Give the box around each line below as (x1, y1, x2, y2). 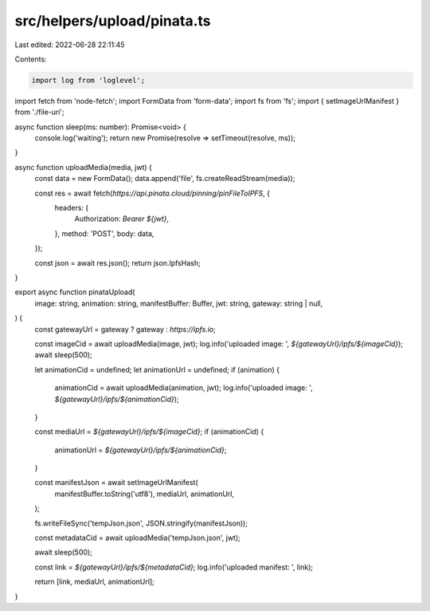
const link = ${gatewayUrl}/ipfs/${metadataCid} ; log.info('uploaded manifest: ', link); (34, 562, 314, 572)
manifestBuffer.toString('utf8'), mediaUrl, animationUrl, (54, 489, 235, 499)
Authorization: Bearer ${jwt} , (74, 214, 170, 223)
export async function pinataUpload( (14, 287, 135, 297)
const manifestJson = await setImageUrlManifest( (34, 478, 198, 487)
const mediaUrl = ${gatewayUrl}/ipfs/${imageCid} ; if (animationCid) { (34, 427, 264, 436)
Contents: (14, 54, 47, 64)
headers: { (54, 203, 89, 213)
